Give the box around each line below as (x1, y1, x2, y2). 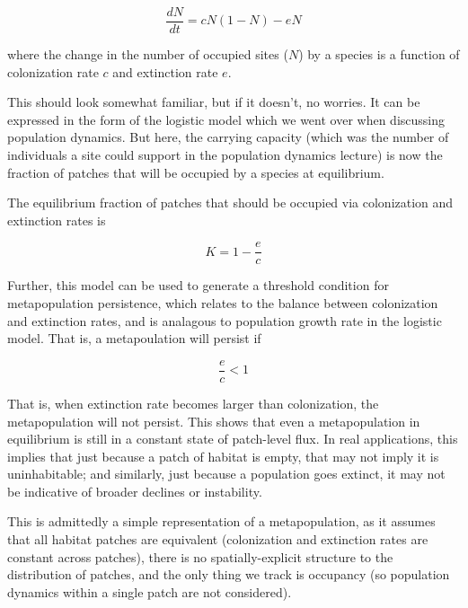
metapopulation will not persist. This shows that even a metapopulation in (7, 411, 420, 430)
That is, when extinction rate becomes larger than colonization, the (7, 393, 379, 412)
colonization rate (7, 62, 99, 81)
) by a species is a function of (298, 45, 460, 64)
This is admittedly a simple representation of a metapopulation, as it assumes (7, 512, 436, 531)
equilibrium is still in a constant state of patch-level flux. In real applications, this (7, 429, 458, 448)
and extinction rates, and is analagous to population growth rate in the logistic (7, 311, 442, 330)
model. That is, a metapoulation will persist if (7, 329, 261, 348)
